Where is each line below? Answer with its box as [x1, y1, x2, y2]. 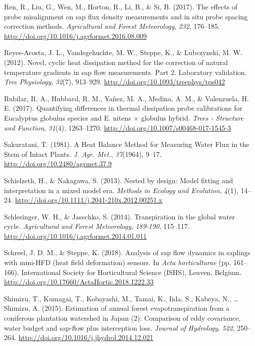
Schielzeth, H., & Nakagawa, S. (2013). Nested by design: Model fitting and [4, 175, 233, 185]
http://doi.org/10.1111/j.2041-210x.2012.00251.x [15, 195, 162, 205]
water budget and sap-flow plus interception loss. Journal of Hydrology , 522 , [4, 322, 235, 333]
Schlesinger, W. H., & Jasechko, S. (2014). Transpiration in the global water [4, 211, 235, 221]
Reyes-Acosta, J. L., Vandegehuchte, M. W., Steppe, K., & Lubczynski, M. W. [4, 47, 243, 58]
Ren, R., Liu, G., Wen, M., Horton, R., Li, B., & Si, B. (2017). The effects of [4, 1, 238, 11]
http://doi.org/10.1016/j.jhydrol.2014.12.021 [18, 332, 153, 343]
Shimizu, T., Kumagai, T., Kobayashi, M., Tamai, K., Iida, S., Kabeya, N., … [4, 293, 239, 303]
